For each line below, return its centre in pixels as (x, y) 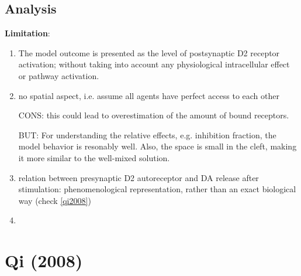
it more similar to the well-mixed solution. (94, 157)
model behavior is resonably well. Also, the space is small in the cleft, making (158, 146)
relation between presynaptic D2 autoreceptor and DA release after (139, 177)
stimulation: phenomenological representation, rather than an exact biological (157, 189)
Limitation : (27, 33)
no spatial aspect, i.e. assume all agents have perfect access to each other (149, 95)
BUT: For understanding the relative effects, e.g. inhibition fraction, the (147, 134)
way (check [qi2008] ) (55, 200)
